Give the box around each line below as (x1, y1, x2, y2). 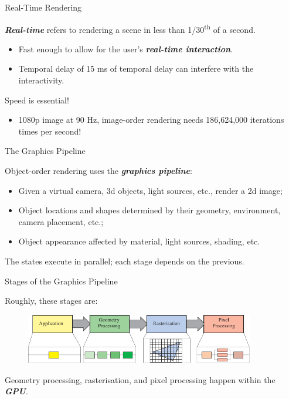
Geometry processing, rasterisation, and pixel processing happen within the (5, 373, 276, 385)
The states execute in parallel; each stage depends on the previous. (5, 254, 244, 267)
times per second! (18, 125, 81, 137)
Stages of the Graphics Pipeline (5, 274, 118, 287)
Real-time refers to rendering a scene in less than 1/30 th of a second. (5, 21, 256, 35)
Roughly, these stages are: (5, 294, 98, 307)
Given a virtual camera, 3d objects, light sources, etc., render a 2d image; (18, 184, 283, 196)
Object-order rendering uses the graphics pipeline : (5, 165, 192, 176)
